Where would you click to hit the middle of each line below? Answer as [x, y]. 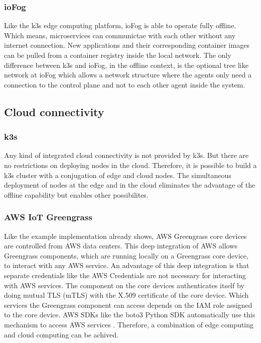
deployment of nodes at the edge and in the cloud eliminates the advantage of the [130, 185]
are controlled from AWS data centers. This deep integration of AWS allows [121, 246]
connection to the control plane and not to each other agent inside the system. [125, 84]
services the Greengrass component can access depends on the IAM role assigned [128, 305]
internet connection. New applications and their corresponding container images [127, 45]
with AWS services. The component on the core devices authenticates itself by [124, 285]
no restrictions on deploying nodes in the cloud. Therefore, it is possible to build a [130, 165]
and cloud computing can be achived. [61, 334]
